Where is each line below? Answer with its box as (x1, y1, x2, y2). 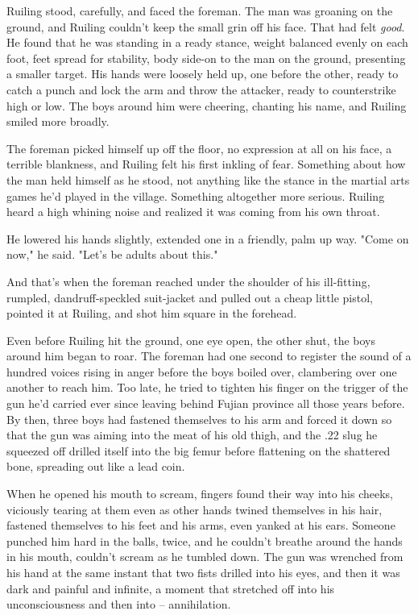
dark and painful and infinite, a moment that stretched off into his (6, 580, 335, 596)
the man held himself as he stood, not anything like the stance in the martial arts (6, 171, 410, 188)
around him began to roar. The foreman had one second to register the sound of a (6, 347, 412, 364)
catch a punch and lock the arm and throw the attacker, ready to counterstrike (6, 81, 396, 98)
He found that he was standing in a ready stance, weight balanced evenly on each (6, 34, 408, 51)
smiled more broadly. (6, 113, 110, 130)
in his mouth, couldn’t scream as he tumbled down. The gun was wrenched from (6, 548, 404, 565)
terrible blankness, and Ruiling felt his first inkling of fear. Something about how (6, 156, 406, 172)
